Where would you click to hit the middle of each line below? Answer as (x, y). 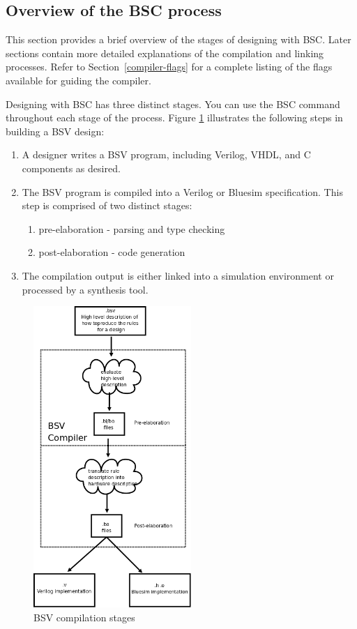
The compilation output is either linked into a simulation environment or (178, 275)
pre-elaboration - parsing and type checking (132, 228)
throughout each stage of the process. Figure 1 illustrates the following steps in (174, 118)
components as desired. (71, 168)
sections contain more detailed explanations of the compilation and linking (165, 53)
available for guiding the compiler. (78, 80)
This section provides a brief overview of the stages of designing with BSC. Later (178, 39)
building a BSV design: (55, 131)
